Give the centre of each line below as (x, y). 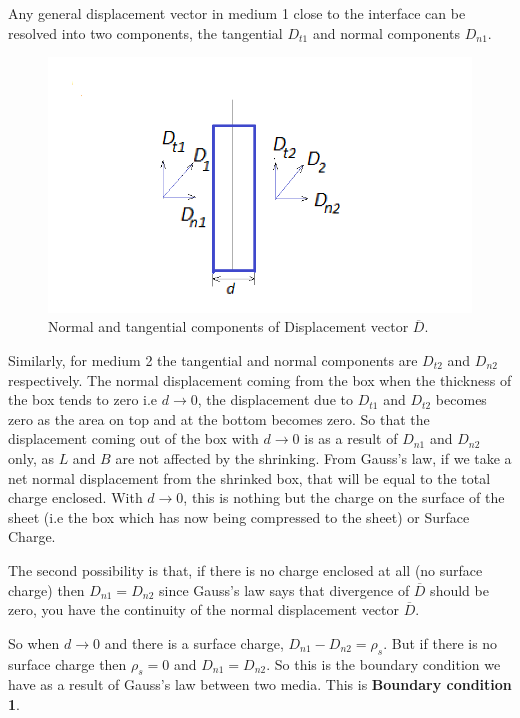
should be (459, 589)
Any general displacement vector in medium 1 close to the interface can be (237, 13)
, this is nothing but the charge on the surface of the (344, 497)
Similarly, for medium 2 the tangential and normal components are (213, 359)
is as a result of (351, 438)
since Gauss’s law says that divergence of (284, 589)
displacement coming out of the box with (133, 438)
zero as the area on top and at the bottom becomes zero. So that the (219, 418)
